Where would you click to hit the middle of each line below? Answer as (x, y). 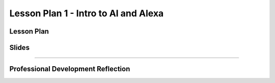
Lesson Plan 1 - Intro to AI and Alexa (87, 13)
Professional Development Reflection (70, 69)
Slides (20, 48)
